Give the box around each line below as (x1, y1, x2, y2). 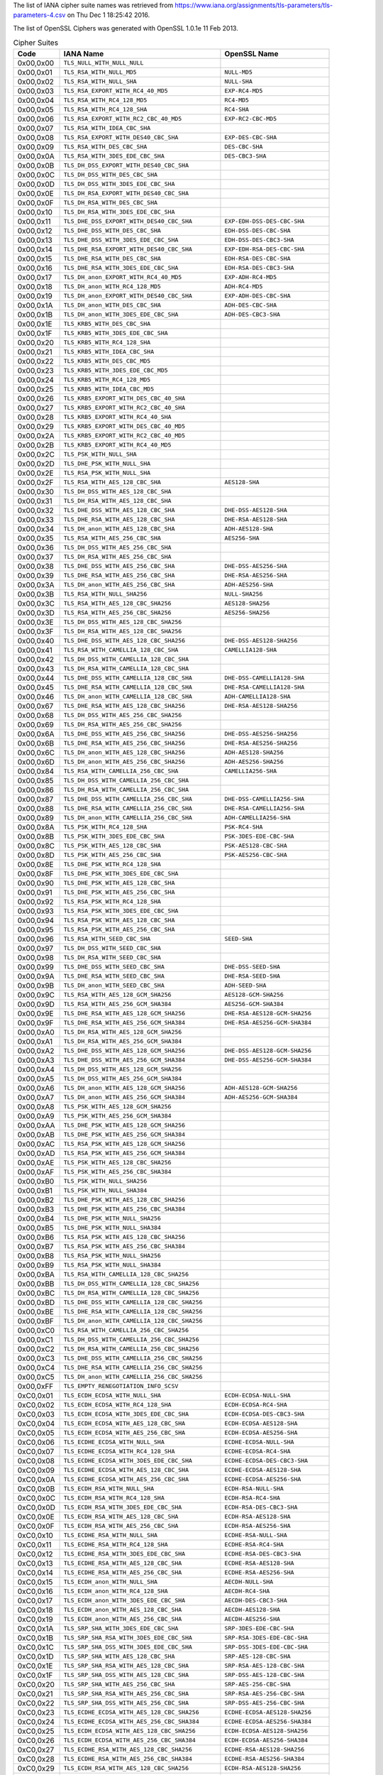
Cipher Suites (13, 38, 59, 48)
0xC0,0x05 (17, 1428, 55, 1438)
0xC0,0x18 (17, 1605, 53, 1615)
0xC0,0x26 (17, 1735, 55, 1745)
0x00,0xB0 (17, 1176, 55, 1186)
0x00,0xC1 (17, 1335, 53, 1345)
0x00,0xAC (17, 1139, 55, 1149)
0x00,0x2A (17, 430, 55, 440)
